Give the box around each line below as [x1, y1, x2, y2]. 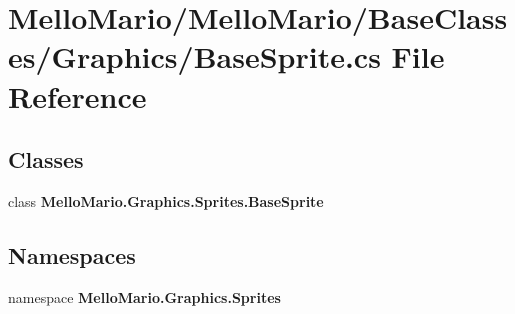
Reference [8, 75, 147, 116]
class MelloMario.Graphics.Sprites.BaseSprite [8, 190, 324, 211]
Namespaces [8, 239, 136, 270]
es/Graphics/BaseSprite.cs [8, 36, 381, 77]
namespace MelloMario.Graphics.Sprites [8, 286, 281, 307]
